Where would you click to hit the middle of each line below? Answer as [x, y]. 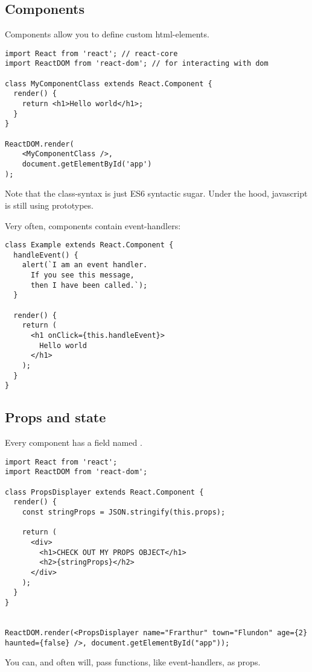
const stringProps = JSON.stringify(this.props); [124, 512]
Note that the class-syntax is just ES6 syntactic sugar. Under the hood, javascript [156, 193]
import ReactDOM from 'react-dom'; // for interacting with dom [137, 64]
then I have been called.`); [89, 285]
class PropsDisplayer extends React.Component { [104, 492]
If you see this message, [82, 275]
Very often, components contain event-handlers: [93, 225]
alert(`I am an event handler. [85, 265]
